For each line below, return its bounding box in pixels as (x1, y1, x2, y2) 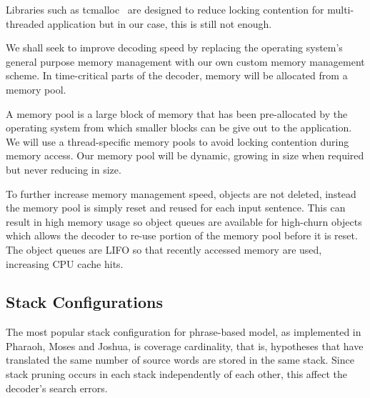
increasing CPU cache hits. (6, 256, 124, 271)
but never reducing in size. (6, 161, 121, 176)
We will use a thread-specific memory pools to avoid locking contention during (6, 134, 349, 149)
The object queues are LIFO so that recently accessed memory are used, (6, 242, 322, 257)
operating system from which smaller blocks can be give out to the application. (6, 120, 352, 135)
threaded (6, 16, 44, 31)
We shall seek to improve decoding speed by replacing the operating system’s (6, 40, 343, 55)
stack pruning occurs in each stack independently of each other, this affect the (6, 367, 347, 382)
